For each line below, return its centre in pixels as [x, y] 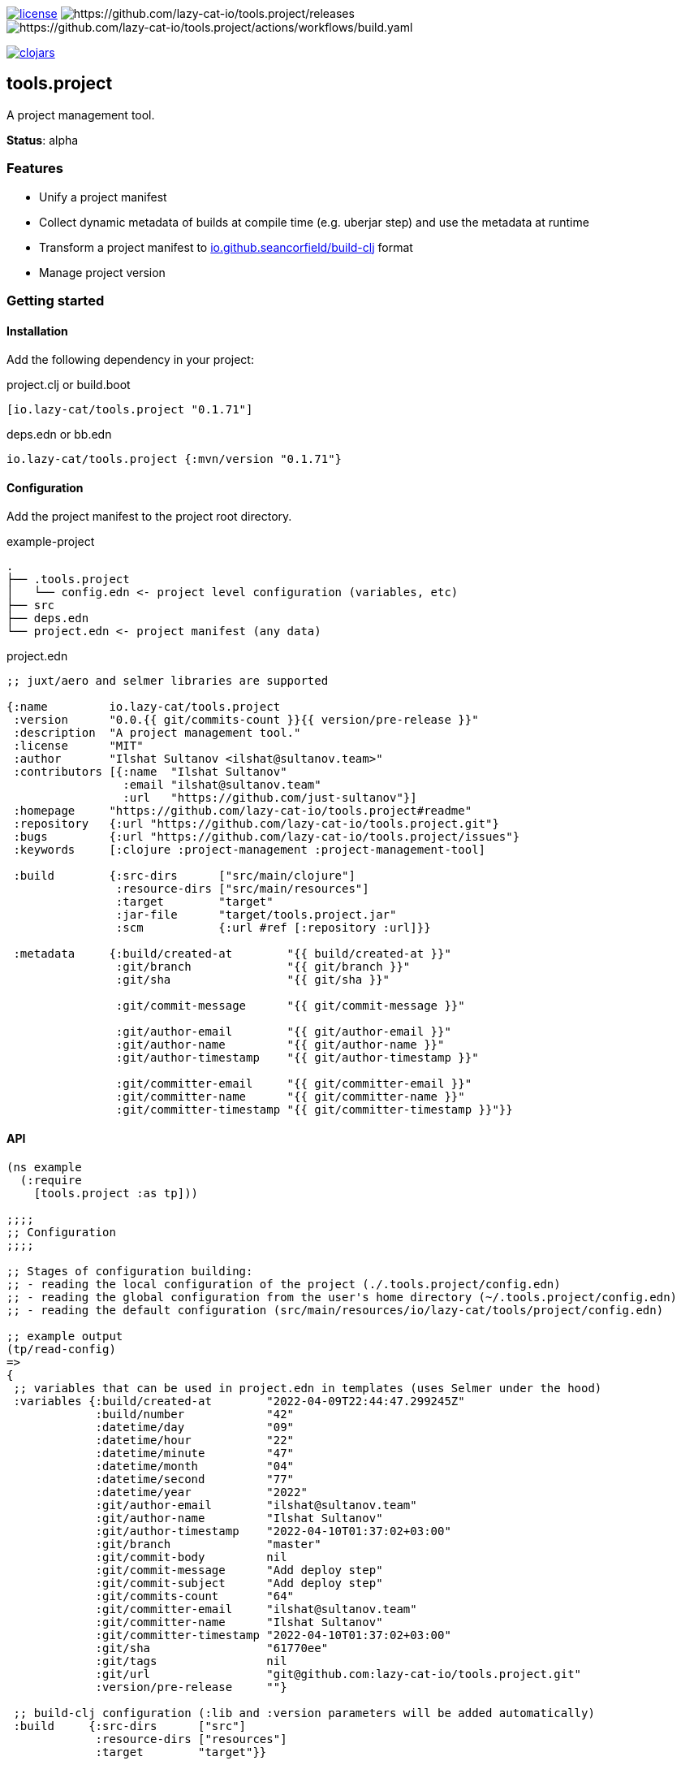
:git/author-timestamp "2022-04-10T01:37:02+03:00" [273, 1531]
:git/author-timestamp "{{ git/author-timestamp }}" [297, 1058]
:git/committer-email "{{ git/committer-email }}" [294, 1084]
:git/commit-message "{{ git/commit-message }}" [290, 1006]
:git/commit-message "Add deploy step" [239, 1570]
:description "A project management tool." [157, 733]
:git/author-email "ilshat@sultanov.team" [256, 1505]
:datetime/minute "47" [195, 1453]
